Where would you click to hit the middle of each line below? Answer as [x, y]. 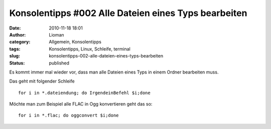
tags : [15, 49]
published [59, 63]
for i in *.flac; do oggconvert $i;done [69, 115]
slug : [15, 56]
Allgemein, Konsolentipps [75, 42]
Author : [18, 34]
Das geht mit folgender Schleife [42, 81]
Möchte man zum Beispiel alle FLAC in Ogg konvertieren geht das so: [81, 104]
